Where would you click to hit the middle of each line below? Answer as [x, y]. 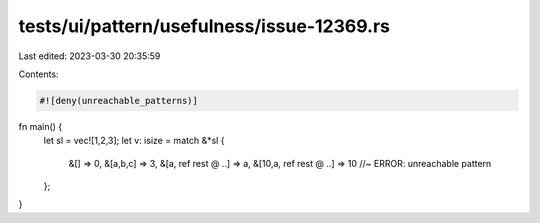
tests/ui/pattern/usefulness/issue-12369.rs [204, 26]
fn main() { [40, 126]
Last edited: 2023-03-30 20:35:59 [89, 56]
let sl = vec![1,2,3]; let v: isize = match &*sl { [134, 141]
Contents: [38, 74]
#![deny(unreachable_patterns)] [119, 100]
